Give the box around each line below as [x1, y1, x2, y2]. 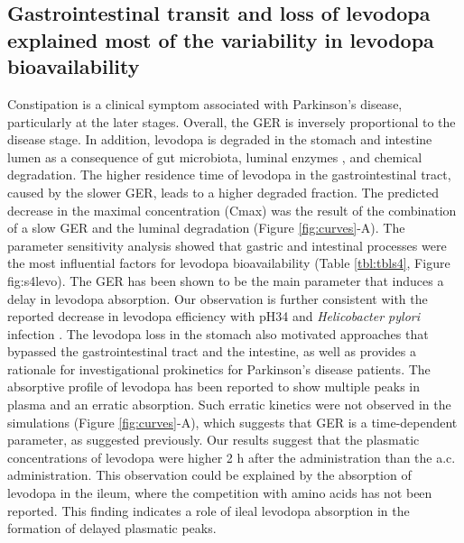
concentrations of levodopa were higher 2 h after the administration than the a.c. [7, 447, 456, 466]
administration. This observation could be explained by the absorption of [7, 465, 412, 484]
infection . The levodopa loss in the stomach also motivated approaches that [7, 324, 429, 343]
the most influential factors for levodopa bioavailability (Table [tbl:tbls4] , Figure [7, 253, 450, 272]
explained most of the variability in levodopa [7, 25, 434, 53]
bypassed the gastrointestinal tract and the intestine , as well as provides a [7, 342, 416, 361]
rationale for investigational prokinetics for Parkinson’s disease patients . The [7, 359, 431, 378]
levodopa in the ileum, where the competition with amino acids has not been [7, 483, 432, 502]
